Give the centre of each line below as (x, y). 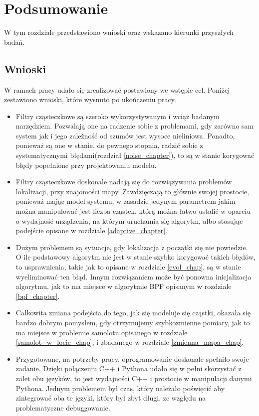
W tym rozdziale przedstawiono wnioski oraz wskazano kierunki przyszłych (119, 32)
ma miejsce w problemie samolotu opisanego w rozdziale (102, 332)
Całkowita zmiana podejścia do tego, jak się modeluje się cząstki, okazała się (133, 313)
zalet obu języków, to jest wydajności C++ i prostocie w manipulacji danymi (134, 378)
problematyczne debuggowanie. (63, 407)
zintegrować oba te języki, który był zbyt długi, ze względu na (111, 398)
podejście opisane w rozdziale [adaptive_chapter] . (91, 230)
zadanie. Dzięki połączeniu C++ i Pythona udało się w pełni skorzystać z (129, 368)
